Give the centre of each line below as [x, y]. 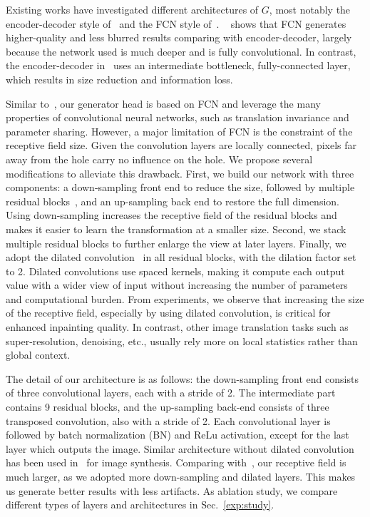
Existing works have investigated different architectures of [132, 9]
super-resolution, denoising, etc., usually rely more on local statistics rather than [182, 341]
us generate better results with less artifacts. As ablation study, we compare [172, 490]
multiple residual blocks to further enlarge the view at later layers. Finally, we [176, 243]
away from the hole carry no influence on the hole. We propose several [159, 159]
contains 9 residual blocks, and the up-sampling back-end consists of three [168, 407]
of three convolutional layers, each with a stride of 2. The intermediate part [171, 393]
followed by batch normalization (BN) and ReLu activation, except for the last [178, 435]
